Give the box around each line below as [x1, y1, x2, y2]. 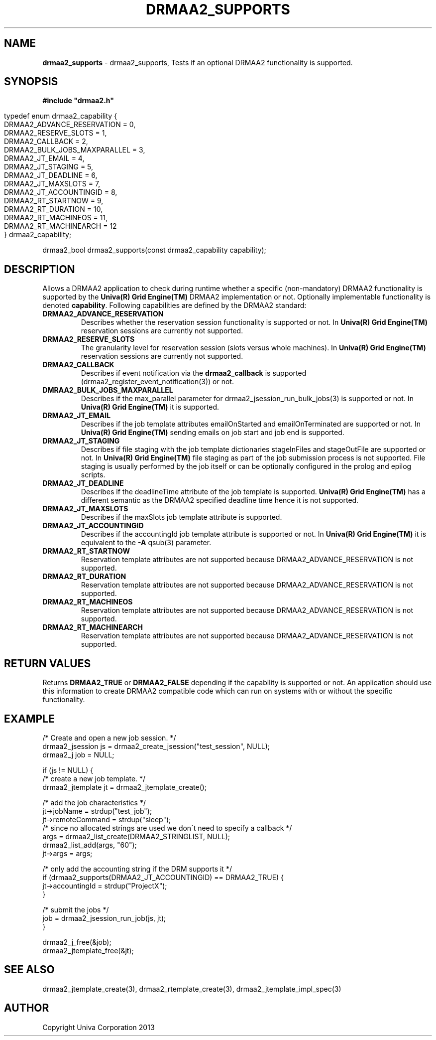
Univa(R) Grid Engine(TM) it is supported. [81, 403, 219, 412]
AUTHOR [4, 1002, 49, 1015]
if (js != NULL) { [42, 765, 94, 774]
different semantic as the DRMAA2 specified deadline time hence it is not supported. [81, 496, 359, 505]
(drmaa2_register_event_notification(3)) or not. [81, 377, 234, 386]
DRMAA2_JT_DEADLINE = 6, [4, 171, 98, 180]
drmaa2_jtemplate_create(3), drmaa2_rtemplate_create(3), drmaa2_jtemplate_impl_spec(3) [42, 984, 341, 993]
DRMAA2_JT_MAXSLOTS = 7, [4, 179, 101, 188]
